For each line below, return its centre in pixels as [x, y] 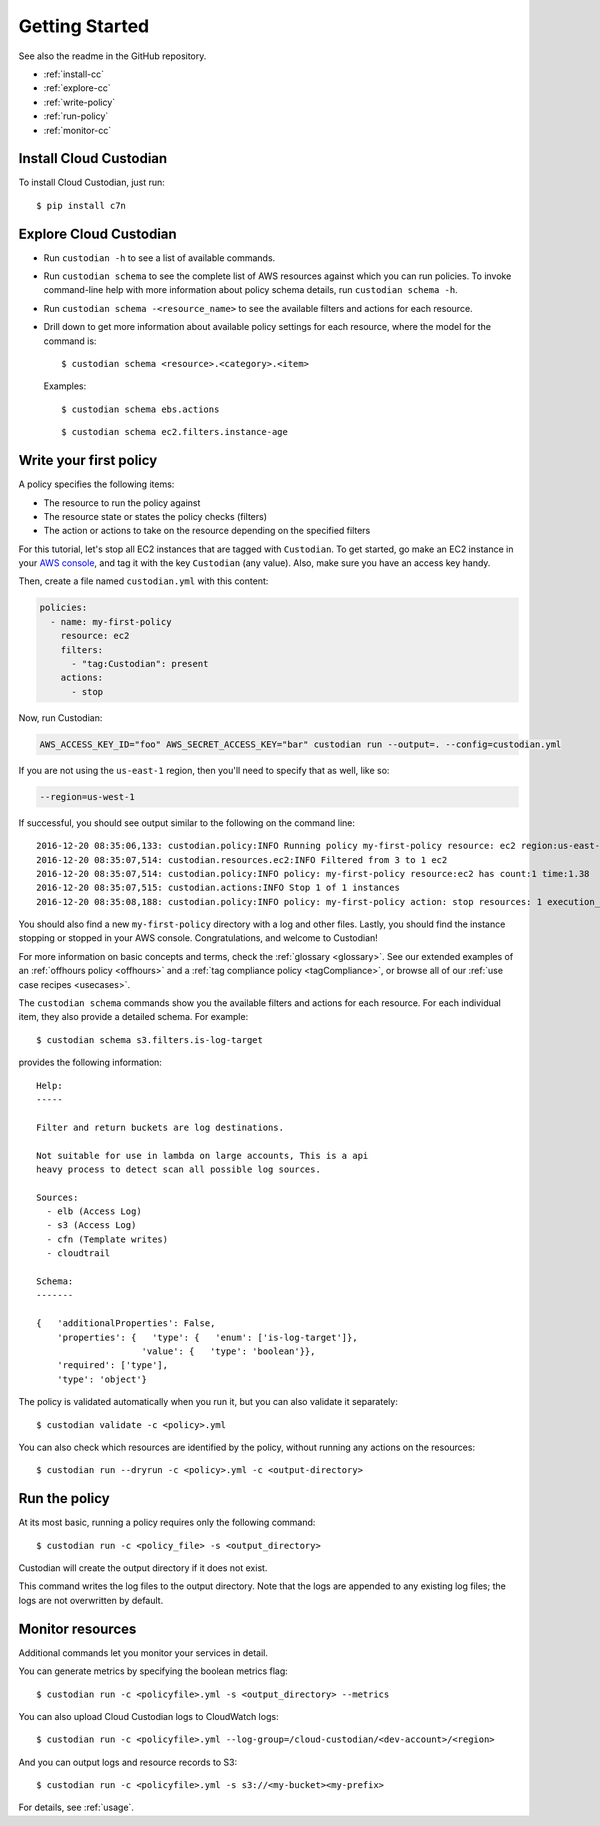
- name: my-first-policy [111, 621]
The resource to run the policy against [122, 502]
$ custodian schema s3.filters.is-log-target [150, 1039]
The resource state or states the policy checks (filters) [155, 516]
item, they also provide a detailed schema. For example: [133, 1017]
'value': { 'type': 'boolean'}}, [228, 1351]
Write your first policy [88, 460]
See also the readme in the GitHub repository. [112, 56]
